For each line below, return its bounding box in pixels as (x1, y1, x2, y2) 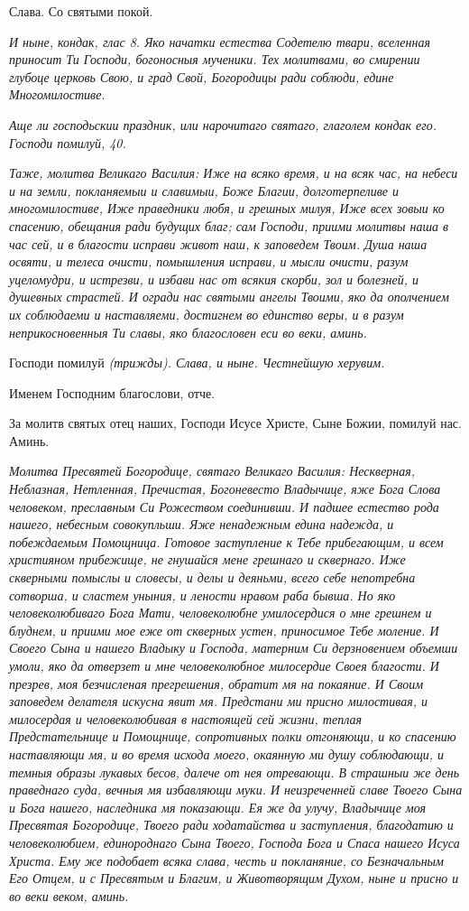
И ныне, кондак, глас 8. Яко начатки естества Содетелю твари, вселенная (9, 32, 430, 51)
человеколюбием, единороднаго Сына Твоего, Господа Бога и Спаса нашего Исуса (9, 832, 460, 851)
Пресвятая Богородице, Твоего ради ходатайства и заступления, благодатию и (9, 815, 454, 834)
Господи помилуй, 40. (9, 133, 126, 152)
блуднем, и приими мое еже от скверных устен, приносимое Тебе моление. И (9, 620, 439, 639)
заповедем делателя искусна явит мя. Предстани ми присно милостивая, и (9, 692, 428, 711)
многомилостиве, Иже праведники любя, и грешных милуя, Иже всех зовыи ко (9, 199, 445, 218)
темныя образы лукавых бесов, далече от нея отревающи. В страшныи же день (9, 762, 460, 781)
